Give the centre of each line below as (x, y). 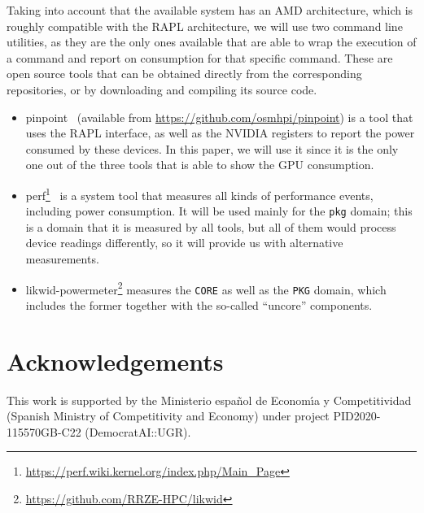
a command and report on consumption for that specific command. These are (200, 57)
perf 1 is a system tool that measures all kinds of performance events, (199, 193)
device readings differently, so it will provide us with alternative (184, 243)
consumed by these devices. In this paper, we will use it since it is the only (212, 148)
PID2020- (357, 416)
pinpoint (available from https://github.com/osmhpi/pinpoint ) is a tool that (219, 117)
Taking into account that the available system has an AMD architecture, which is (210, 10)
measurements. (62, 259)
